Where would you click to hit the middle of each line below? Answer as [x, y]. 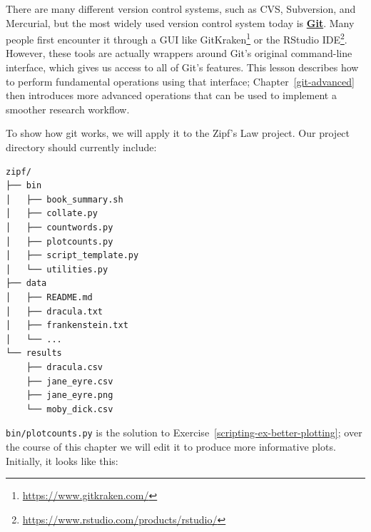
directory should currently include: [81, 147]
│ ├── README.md [49, 297]
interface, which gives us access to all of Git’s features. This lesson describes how [182, 67]
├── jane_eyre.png [70, 395]
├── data [26, 283]
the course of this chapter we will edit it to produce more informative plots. [171, 446]
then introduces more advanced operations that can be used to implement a [171, 95]
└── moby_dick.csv [70, 409]
